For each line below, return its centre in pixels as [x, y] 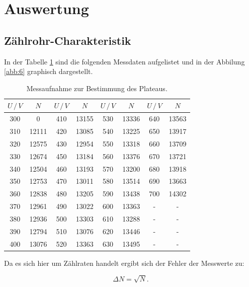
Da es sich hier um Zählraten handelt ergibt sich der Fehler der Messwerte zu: [124, 263]
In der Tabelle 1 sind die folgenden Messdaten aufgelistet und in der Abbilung [124, 61]
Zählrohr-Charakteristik [68, 40]
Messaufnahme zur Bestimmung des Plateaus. [97, 88]
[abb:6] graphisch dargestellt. [49, 71]
